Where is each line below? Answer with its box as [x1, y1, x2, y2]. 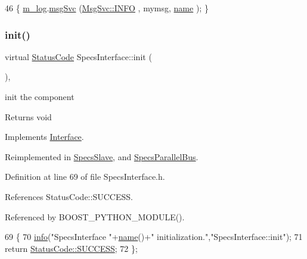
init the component [5, 91, 75, 102]
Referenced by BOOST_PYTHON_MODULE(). [5, 210, 185, 223]
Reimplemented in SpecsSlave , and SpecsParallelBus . [5, 150, 199, 163]
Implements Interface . [5, 130, 84, 143]
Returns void [5, 110, 52, 123]
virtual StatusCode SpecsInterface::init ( [5, 50, 152, 63]
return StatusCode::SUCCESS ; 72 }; [5, 242, 138, 254]
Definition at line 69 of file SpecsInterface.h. [5, 170, 165, 183]
